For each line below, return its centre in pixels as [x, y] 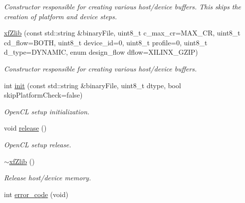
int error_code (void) [36, 194]
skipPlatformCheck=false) [43, 95]
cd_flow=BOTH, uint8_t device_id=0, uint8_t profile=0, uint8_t [106, 42]
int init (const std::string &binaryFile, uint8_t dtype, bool [93, 85]
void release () [25, 128]
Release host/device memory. [48, 178]
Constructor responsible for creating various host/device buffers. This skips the [122, 6]
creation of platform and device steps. [61, 16]
